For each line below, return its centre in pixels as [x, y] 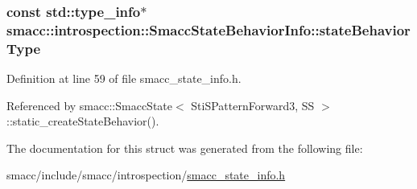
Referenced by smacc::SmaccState [89, 105]
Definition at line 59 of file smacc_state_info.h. [124, 78]
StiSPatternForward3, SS [253, 105]
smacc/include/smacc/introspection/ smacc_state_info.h [146, 175]
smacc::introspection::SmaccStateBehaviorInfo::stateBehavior [208, 29]
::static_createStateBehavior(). [83, 121]
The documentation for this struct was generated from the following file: [185, 148]
